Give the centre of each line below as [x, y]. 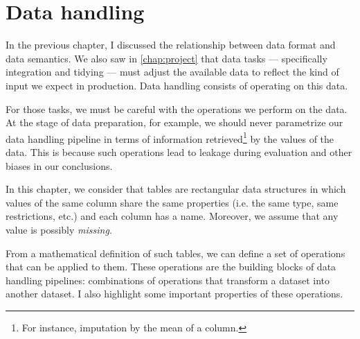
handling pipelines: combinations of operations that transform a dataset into [168, 280]
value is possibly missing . [59, 229]
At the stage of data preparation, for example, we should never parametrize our [174, 122]
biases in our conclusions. [59, 165]
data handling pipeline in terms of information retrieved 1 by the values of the [170, 137]
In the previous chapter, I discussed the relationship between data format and [171, 45]
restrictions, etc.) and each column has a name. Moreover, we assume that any [172, 216]
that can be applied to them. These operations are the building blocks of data [171, 267]
